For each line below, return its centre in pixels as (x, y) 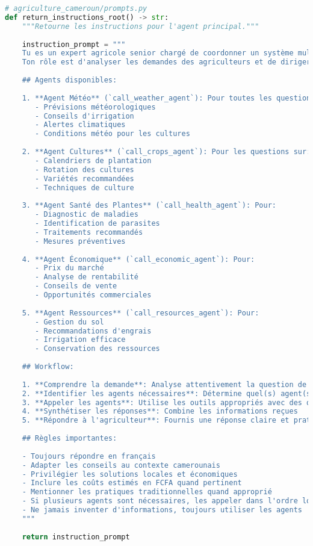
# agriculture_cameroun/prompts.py (76, 8)
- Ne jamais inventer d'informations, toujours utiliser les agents (162, 510)
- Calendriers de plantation (93, 160)
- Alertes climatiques (80, 125)
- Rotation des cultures (85, 169)
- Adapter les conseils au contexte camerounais (121, 465)
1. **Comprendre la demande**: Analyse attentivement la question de (164, 384)
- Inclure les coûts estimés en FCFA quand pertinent (132, 483)
